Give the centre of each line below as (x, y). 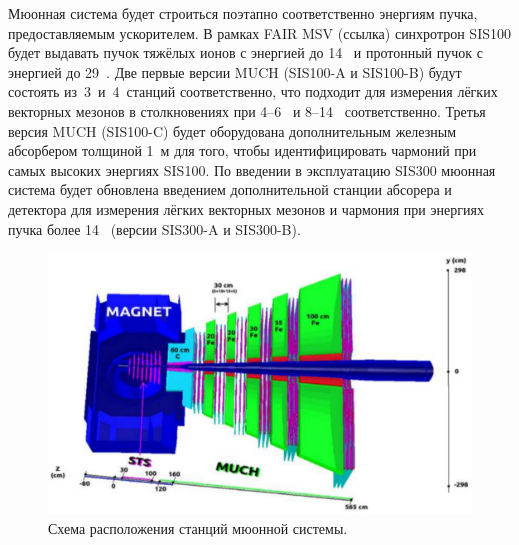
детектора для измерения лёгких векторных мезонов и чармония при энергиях (246, 208)
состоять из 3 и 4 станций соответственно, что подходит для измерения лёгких (253, 91)
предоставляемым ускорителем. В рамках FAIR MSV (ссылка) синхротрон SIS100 (259, 32)
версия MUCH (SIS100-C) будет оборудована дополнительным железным (232, 130)
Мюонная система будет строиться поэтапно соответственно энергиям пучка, (243, 13)
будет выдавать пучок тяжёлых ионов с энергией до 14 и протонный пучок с (245, 52)
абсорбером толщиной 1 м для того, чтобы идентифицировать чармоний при (242, 150)
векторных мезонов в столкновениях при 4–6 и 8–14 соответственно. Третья (247, 110)
